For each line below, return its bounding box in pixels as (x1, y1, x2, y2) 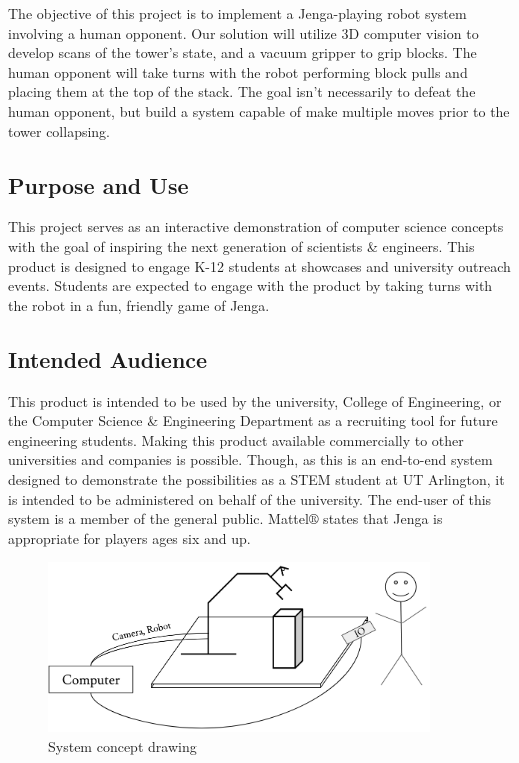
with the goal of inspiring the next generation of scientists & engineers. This (8, 235, 475, 256)
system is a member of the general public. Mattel (8, 508, 309, 529)
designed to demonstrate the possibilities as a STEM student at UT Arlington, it (8, 468, 505, 489)
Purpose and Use (8, 169, 189, 200)
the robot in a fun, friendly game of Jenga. (8, 294, 270, 315)
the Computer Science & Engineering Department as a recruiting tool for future (8, 410, 498, 431)
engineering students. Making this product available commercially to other (8, 429, 464, 450)
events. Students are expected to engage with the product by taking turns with (8, 275, 493, 296)
